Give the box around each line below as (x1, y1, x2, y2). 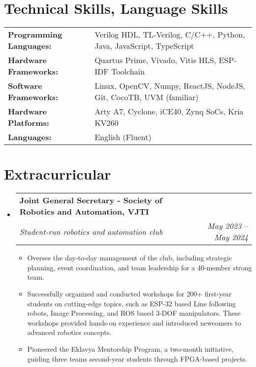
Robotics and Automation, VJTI (19, 206, 149, 218)
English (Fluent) (95, 131, 152, 143)
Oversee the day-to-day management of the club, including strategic (27, 253, 232, 263)
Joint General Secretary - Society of (19, 194, 162, 206)
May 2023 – (207, 220, 248, 232)
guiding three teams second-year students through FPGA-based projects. (27, 353, 247, 364)
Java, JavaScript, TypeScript (95, 40, 194, 52)
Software (8, 80, 42, 92)
